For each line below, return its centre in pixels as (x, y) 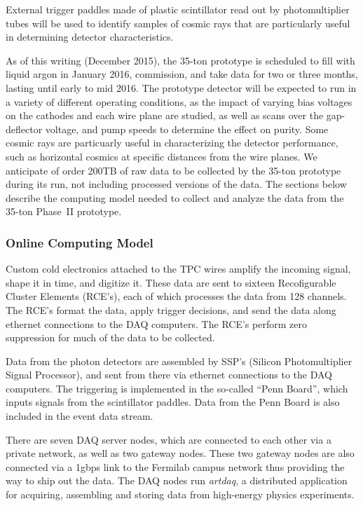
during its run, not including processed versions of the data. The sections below (176, 184)
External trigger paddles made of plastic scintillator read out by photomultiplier (178, 9)
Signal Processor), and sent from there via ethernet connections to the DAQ (169, 375)
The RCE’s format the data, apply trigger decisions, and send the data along (171, 309)
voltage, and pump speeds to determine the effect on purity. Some (187, 129)
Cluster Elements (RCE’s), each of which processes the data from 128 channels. (176, 296)
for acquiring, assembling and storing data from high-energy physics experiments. (180, 494)
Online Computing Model (80, 242)
